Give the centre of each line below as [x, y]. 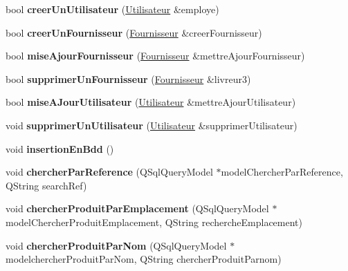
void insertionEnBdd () [60, 148]
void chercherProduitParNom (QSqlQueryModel [116, 245]
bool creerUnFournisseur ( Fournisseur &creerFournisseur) [134, 32]
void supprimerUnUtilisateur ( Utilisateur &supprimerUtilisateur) [152, 125]
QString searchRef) [46, 185]
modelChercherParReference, [282, 172]
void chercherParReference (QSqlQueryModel [109, 172]
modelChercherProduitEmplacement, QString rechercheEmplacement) [154, 222]
